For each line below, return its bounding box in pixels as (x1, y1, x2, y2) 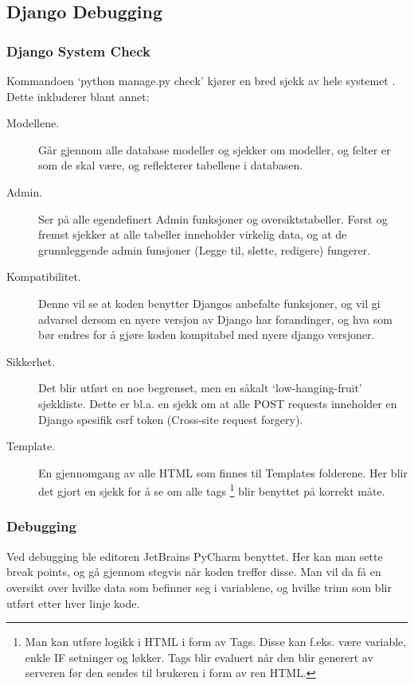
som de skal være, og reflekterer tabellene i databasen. (38, 157, 303, 173)
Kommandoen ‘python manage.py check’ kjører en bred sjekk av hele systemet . (6, 72, 396, 88)
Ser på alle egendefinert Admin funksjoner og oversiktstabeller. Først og (38, 210, 388, 227)
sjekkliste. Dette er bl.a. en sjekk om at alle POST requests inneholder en (38, 395, 397, 411)
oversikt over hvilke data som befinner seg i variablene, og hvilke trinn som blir (6, 578, 392, 595)
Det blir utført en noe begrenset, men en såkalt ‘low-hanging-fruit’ (38, 379, 362, 396)
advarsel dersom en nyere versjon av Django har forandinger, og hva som (38, 310, 393, 327)
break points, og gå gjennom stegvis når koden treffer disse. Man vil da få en (6, 563, 381, 580)
